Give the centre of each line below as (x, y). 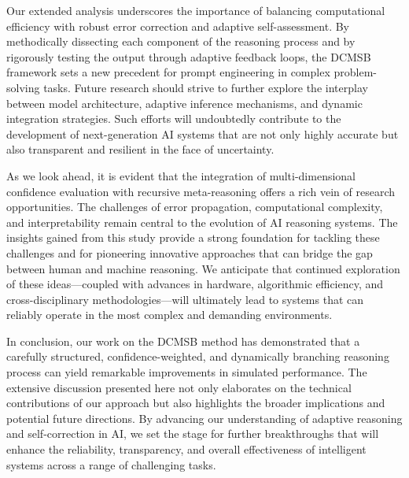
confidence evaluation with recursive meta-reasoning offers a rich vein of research (201, 191)
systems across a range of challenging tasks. (111, 464)
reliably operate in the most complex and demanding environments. (169, 315)
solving (23, 87)
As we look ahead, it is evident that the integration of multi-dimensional (181, 175)
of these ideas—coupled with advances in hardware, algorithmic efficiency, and (195, 284)
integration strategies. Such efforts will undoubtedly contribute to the (174, 119)
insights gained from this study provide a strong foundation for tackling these (193, 237)
